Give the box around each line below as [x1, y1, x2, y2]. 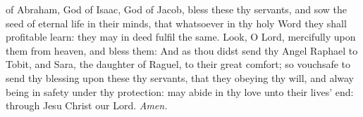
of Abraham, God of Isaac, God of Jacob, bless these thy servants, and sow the [6, 2, 347, 16]
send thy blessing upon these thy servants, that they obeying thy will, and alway [6, 70, 355, 85]
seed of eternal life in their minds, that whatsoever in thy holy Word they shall [6, 15, 347, 30]
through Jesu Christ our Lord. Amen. [6, 98, 168, 113]
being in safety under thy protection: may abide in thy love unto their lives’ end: [6, 84, 354, 99]
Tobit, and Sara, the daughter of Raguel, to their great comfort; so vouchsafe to [6, 57, 351, 71]
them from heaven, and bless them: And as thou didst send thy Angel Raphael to [6, 43, 358, 57]
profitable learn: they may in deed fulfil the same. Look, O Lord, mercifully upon [6, 29, 356, 44]
